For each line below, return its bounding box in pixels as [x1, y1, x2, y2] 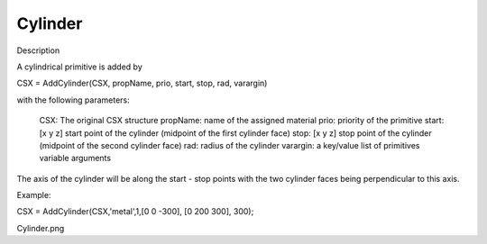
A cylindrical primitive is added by [16, 61, 143, 72]
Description [16, 45, 60, 56]
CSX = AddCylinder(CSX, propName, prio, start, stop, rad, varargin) [16, 77, 268, 89]
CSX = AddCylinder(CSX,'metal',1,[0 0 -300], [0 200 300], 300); [16, 206, 254, 217]
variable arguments [39, 153, 112, 164]
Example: [16, 190, 51, 201]
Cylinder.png [16, 222, 65, 233]
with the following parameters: [16, 95, 130, 105]
